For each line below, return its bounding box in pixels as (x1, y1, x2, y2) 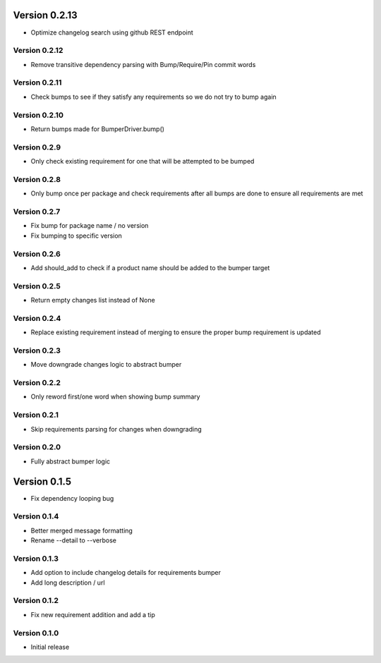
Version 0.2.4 (13, 313, 61, 323)
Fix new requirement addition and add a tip (30, 610, 155, 619)
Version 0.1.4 (13, 511, 59, 521)
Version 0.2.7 (13, 207, 61, 217)
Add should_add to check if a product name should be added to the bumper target (30, 263, 270, 272)
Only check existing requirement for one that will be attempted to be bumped (30, 157, 255, 166)
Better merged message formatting (30, 526, 133, 535)
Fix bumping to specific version (30, 231, 123, 240)
